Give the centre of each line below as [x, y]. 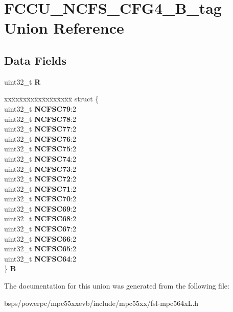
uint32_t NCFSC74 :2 [40, 158]
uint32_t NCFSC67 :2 [40, 229]
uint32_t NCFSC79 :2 [40, 108]
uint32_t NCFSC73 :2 [40, 168]
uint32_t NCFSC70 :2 [40, 199]
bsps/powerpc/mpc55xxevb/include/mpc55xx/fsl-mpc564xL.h [101, 303]
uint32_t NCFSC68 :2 [40, 218]
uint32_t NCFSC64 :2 [40, 258]
